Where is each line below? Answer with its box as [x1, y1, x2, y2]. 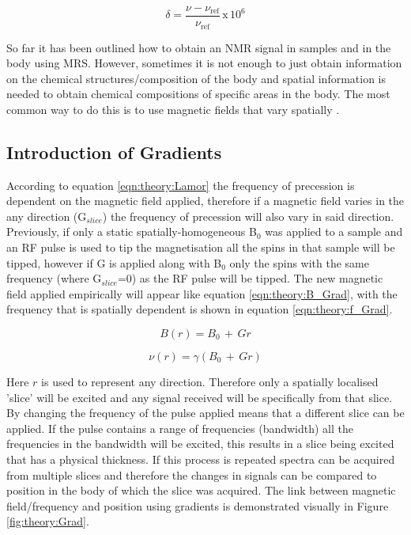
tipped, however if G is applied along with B [6, 254, 222, 271]
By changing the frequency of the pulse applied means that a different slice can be [6, 404, 405, 421]
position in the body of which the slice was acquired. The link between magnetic [6, 482, 396, 499]
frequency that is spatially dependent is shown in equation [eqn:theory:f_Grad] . [6, 301, 393, 317]
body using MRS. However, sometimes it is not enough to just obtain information [6, 55, 402, 71]
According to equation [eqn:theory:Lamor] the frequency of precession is [6, 176, 355, 193]
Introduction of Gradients [6, 139, 222, 164]
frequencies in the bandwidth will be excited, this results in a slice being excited [6, 435, 394, 452]
